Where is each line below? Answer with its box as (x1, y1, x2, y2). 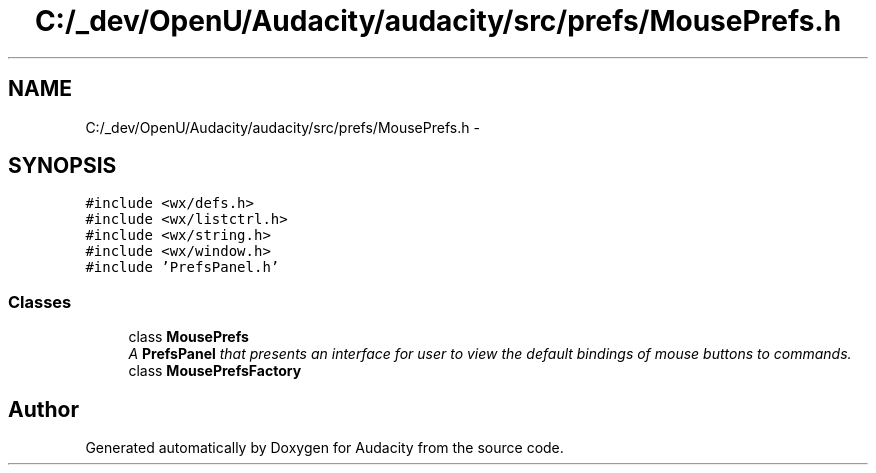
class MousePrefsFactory (128, 362, 302, 380)
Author (8, 396, 79, 422)
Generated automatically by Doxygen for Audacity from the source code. (85, 439, 564, 457)
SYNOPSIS (8, 153, 117, 179)
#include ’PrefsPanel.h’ (85, 259, 280, 276)
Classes (8, 291, 72, 312)
